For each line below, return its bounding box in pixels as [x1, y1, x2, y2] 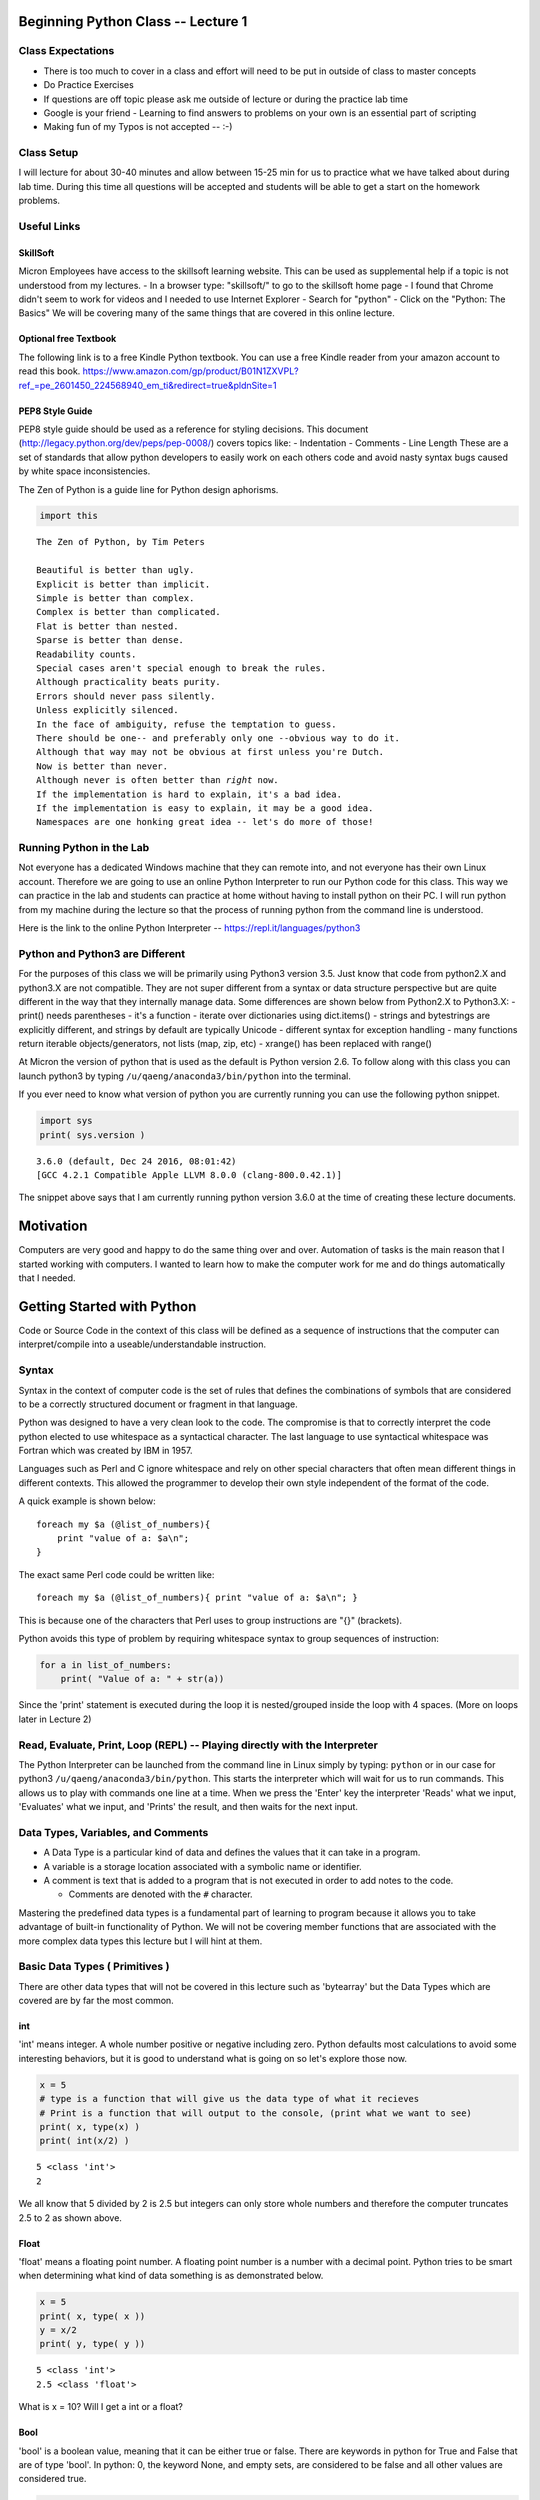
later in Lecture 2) [18, 1713, 92, 1725]
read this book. [18, 365, 81, 377]
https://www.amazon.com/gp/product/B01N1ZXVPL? [82, 365, 299, 377]
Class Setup [18, 146, 79, 160]
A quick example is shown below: [18, 1495, 157, 1507]
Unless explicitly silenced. [36, 705, 179, 716]
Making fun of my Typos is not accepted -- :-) [43, 121, 233, 133]
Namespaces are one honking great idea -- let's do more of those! [36, 816, 374, 828]
